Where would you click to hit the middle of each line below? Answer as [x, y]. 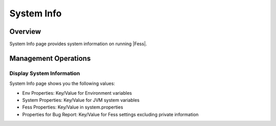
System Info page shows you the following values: [62, 83]
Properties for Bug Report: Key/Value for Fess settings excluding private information [110, 114]
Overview [25, 31]
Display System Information [45, 73]
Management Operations [50, 58]
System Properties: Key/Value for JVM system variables [81, 100]
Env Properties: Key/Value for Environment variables [77, 93]
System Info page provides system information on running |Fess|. [78, 44]
